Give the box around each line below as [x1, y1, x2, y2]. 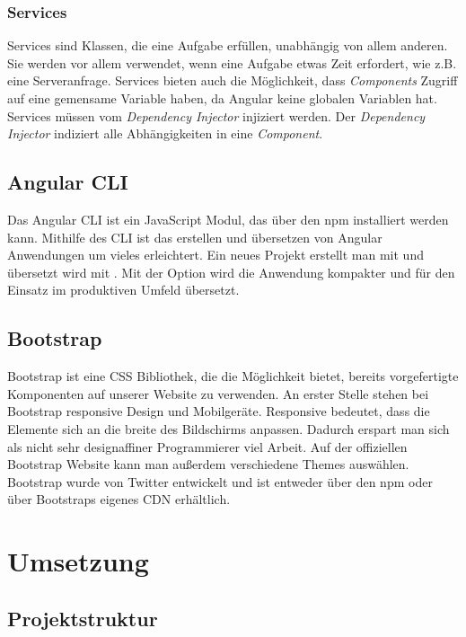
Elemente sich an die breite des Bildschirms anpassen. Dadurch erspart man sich [7, 419, 450, 438]
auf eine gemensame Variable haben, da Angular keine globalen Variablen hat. [7, 89, 437, 107]
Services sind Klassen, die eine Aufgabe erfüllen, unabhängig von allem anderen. [7, 36, 448, 55]
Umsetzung [7, 543, 149, 579]
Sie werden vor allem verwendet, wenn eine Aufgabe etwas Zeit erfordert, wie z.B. [7, 53, 457, 72]
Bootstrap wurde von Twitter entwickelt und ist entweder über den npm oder [7, 472, 433, 491]
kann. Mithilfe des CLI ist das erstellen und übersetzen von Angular [7, 227, 382, 246]
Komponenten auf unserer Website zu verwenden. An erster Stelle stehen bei [7, 384, 429, 403]
